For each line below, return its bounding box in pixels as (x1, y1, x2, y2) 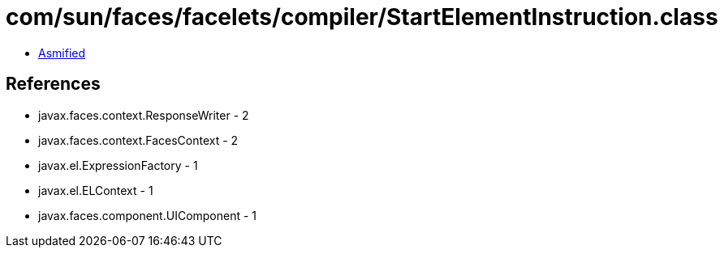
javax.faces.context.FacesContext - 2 (38, 133, 239, 147)
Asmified (38, 45, 86, 60)
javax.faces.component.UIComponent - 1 (38, 208, 257, 222)
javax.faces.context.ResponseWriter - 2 (38, 108, 249, 122)
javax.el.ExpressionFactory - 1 (38, 158, 198, 172)
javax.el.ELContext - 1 (38, 183, 153, 197)
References (6, 74, 101, 95)
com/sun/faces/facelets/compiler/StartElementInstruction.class (6, 3, 718, 31)
